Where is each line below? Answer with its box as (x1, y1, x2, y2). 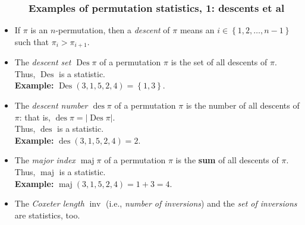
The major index (14, 154, 76, 166)
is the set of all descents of (171, 56, 268, 68)
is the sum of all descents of (175, 154, 279, 166)
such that (14, 35, 49, 47)
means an (180, 24, 215, 36)
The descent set (14, 56, 71, 68)
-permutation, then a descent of (55, 24, 170, 36)
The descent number (14, 99, 88, 112)
